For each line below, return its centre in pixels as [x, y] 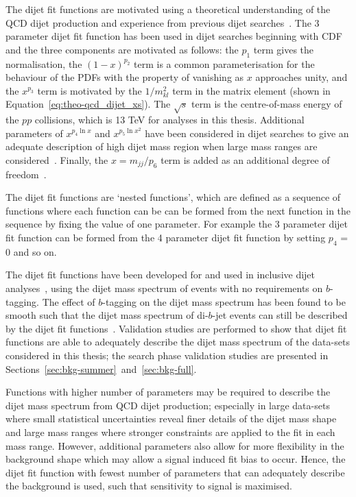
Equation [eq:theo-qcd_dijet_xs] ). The [88, 104]
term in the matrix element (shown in [251, 90]
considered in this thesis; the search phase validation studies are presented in [167, 355]
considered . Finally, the [57, 159]
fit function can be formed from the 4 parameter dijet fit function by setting [166, 238]
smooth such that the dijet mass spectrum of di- [107, 315]
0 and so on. [31, 251]
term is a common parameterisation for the [224, 63]
